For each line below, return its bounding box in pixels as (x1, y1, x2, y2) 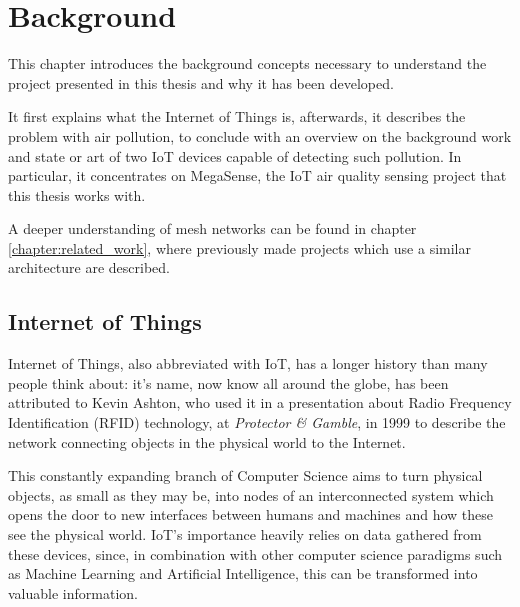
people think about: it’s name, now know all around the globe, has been (8, 372, 449, 393)
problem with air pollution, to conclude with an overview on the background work (8, 125, 512, 146)
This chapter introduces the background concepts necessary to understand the (8, 53, 487, 74)
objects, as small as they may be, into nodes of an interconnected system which (8, 484, 494, 505)
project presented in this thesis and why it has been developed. (8, 72, 394, 93)
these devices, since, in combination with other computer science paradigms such (8, 543, 503, 564)
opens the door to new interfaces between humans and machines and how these (8, 504, 493, 525)
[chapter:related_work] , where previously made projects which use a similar (8, 237, 471, 258)
